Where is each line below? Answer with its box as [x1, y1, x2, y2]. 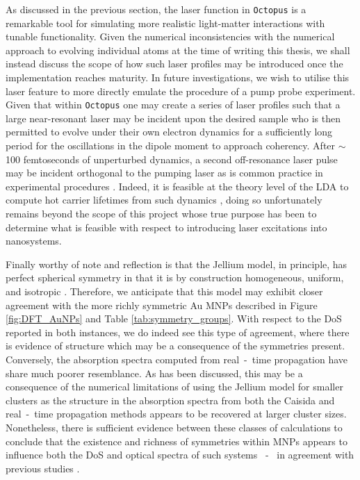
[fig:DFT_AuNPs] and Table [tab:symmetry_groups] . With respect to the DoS [6, 311, 342, 326]
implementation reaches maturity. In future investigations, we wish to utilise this [6, 70, 350, 85]
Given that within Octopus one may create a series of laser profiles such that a [6, 97, 341, 112]
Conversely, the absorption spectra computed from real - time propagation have [6, 351, 348, 366]
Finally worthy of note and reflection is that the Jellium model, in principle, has [6, 256, 347, 271]
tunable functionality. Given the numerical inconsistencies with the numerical [6, 29, 335, 44]
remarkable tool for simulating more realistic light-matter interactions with [6, 15, 325, 30]
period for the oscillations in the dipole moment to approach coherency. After [6, 138, 336, 153]
